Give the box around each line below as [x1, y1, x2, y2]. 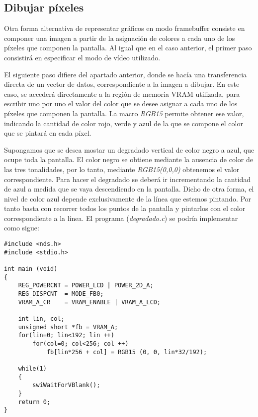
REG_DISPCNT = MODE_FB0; [18, 290, 104, 298]
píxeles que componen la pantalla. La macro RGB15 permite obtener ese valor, [4, 108, 244, 118]
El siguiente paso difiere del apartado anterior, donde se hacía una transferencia [4, 69, 247, 79]
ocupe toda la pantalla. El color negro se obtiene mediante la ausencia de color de [4, 154, 253, 165]
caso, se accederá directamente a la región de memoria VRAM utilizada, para [4, 88, 240, 99]
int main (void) [4, 265, 58, 273]
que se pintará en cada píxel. [4, 128, 91, 138]
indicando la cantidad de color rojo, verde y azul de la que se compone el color [4, 118, 243, 128]
